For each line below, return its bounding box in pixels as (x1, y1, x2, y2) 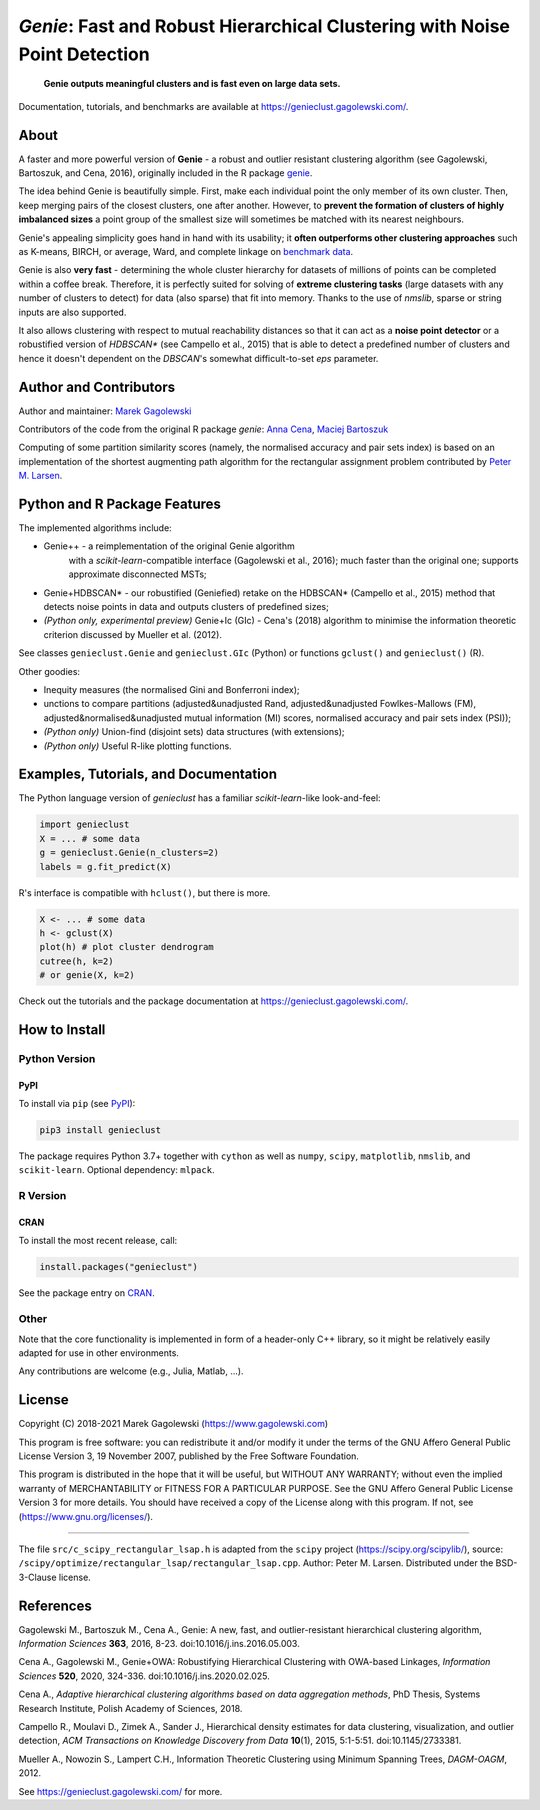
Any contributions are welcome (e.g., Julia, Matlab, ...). (18, 1365, 244, 1377)
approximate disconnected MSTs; (68, 568, 207, 580)
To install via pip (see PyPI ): (18, 1098, 136, 1110)
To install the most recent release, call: (18, 1235, 178, 1247)
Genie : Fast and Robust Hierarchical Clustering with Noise (18, 15, 510, 37)
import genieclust (39, 819, 130, 830)
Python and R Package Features (18, 496, 222, 512)
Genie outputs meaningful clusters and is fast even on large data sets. (43, 78, 341, 90)
